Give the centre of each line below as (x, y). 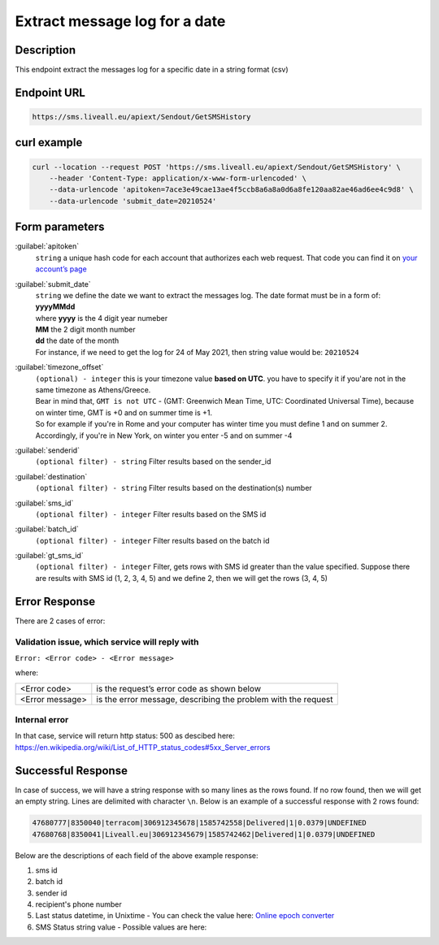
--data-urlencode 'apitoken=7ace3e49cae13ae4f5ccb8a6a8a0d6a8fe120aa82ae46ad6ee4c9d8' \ (231, 190)
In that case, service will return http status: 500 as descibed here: (125, 736)
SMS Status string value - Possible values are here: (121, 927)
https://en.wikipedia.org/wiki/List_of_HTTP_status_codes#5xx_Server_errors (143, 747)
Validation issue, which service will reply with (107, 642)
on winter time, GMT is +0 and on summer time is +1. (124, 412)
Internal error (42, 720)
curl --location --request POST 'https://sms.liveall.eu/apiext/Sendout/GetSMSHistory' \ (217, 167)
